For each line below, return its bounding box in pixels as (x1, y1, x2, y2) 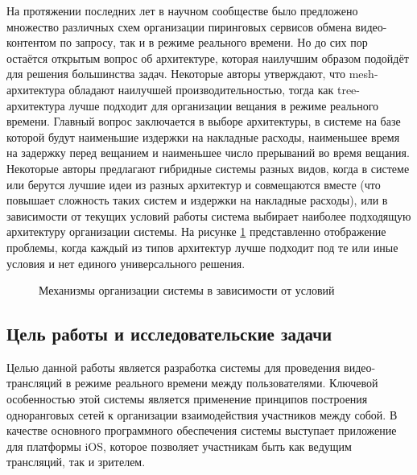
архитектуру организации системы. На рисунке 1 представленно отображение (6, 223, 386, 240)
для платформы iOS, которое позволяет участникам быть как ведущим (6, 437, 352, 454)
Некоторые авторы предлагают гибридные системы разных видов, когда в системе (6, 159, 410, 176)
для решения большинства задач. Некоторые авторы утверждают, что (6, 65, 346, 82)
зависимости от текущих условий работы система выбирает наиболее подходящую (6, 207, 411, 224)
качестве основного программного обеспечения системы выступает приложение (6, 422, 397, 439)
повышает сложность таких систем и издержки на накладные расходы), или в (6, 192, 388, 209)
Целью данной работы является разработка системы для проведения (6, 358, 341, 375)
